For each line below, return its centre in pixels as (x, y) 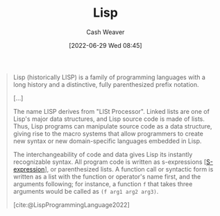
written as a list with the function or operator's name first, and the (107, 176)
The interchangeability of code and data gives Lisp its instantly (103, 154)
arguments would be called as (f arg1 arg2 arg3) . (86, 191)
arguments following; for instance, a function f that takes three (103, 184)
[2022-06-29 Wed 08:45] (105, 45)
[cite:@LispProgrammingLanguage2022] (71, 205)
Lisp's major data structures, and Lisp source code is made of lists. (109, 119)
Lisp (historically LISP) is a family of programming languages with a (109, 77)
